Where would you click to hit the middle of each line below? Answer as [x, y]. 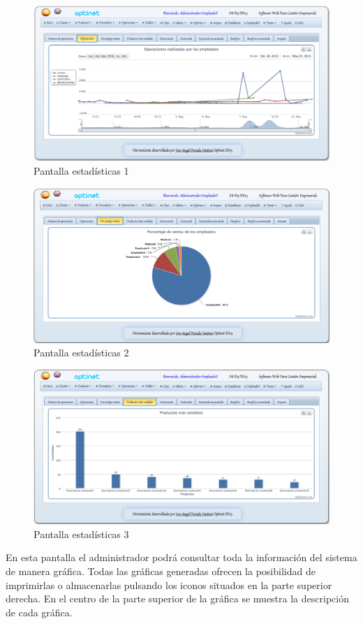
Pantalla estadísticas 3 [81, 534]
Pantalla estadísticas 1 [81, 170]
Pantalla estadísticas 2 [81, 353]
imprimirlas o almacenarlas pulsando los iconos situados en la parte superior [169, 585]
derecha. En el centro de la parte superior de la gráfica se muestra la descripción [177, 598]
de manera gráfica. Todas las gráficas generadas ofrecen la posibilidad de [161, 571]
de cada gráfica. [39, 612]
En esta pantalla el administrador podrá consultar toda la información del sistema [181, 557]
